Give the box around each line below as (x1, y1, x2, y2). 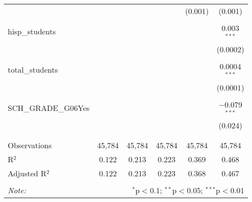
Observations (8, 140, 52, 151)
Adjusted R (8, 168, 47, 179)
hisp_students (8, 26, 56, 37)
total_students (8, 64, 58, 76)
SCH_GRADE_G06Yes (8, 102, 90, 113)
